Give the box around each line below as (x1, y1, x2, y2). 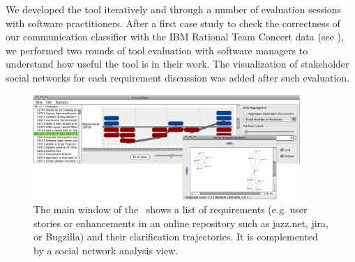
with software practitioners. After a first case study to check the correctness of (6, 15, 340, 30)
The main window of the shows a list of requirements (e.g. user (33, 202, 308, 217)
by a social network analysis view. (33, 242, 179, 257)
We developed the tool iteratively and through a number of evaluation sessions (6, 2, 342, 16)
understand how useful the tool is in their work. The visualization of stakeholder (6, 56, 349, 71)
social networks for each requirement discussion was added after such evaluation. (6, 70, 350, 84)
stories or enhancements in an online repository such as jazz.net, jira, (33, 215, 328, 230)
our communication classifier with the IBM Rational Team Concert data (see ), (6, 29, 344, 44)
